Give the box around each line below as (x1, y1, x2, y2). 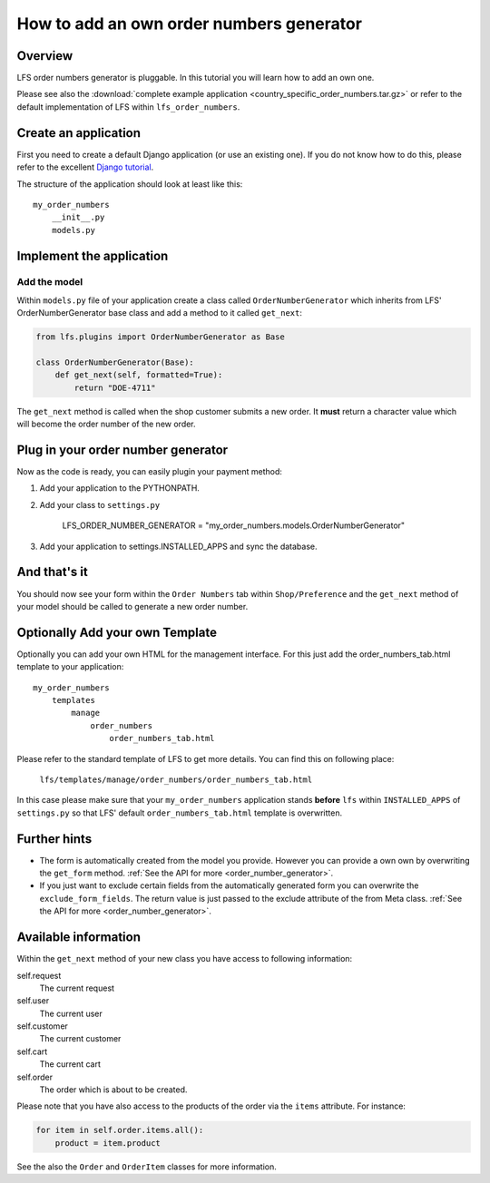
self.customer (16, 1021, 68, 1031)
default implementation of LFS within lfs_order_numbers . (16, 101, 240, 112)
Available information (16, 930, 141, 945)
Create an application (16, 125, 141, 141)
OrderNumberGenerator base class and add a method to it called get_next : (16, 308, 303, 318)
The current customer (39, 1033, 122, 1044)
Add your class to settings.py (39, 499, 161, 510)
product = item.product (54, 1138, 161, 1148)
